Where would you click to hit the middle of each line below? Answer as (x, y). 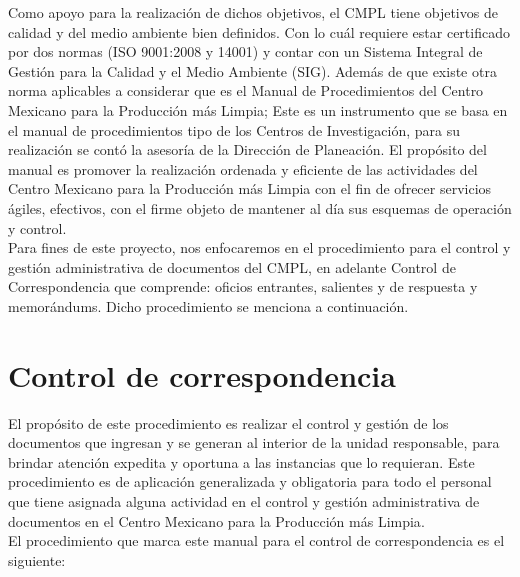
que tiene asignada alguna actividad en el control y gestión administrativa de (244, 501)
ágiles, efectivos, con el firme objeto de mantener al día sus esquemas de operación (260, 207)
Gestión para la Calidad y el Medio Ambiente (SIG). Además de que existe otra (252, 70)
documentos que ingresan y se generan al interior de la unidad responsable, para (254, 442)
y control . (37, 227)
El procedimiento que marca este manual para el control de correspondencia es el (256, 540)
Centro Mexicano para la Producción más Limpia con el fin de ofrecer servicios (250, 188)
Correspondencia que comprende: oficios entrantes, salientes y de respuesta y (243, 286)
